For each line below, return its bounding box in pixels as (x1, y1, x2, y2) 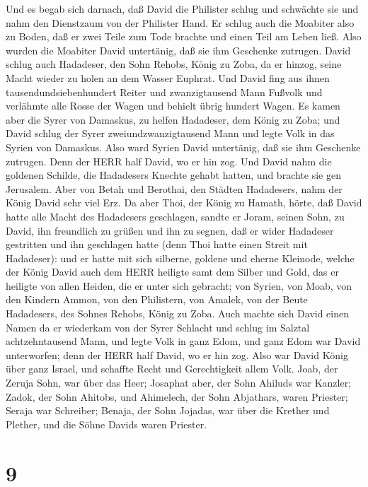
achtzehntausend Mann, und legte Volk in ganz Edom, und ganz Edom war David (6, 334, 361, 348)
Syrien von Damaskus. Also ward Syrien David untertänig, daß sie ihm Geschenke (6, 139, 361, 154)
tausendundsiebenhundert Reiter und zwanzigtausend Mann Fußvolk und (6, 84, 323, 99)
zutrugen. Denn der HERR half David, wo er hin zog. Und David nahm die (6, 153, 332, 168)
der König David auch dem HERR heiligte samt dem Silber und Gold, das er (6, 264, 339, 279)
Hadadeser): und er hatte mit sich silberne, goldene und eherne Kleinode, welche (6, 250, 355, 265)
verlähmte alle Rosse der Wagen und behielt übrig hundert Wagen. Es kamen (6, 98, 340, 113)
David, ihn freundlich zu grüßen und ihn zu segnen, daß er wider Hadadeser (6, 223, 334, 237)
